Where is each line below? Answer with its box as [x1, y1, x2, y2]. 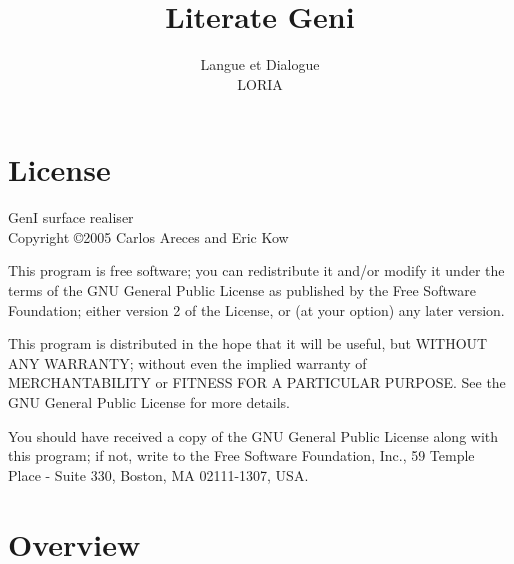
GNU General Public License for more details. [8, 392, 291, 412]
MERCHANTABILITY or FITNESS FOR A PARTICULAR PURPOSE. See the [8, 372, 506, 393]
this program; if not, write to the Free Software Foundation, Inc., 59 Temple [8, 445, 475, 466]
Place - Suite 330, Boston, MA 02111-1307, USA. [8, 464, 309, 485]
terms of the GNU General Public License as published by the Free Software [8, 280, 476, 301]
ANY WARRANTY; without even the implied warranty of [8, 352, 367, 373]
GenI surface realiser [8, 207, 134, 228]
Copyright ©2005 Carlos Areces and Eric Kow [8, 226, 289, 247]
